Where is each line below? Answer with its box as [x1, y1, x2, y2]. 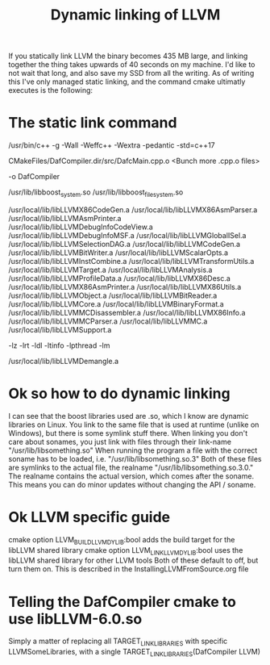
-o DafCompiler [8, 172, 60, 182]
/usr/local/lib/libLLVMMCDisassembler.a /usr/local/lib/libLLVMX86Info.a [8, 307, 246, 317]
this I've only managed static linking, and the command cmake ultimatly [8, 77, 246, 86]
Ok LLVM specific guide [8, 508, 171, 526]
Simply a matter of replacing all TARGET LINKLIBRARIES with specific [8, 636, 228, 648]
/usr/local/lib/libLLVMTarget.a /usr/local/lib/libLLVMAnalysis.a [8, 265, 213, 274]
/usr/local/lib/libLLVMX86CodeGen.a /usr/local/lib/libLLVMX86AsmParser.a [8, 204, 258, 215]
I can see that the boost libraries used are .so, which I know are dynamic [8, 411, 249, 420]
